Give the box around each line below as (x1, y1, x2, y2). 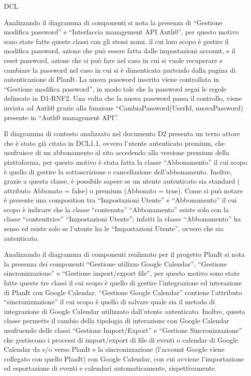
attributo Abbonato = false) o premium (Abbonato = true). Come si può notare (4, 185, 243, 195)
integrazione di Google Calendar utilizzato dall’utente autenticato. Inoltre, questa (4, 306, 245, 316)
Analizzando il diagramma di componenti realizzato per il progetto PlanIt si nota (4, 249, 245, 259)
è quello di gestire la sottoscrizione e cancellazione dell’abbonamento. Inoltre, (4, 166, 232, 176)
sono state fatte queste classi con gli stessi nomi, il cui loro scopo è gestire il (4, 36, 229, 46)
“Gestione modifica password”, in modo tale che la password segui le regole (4, 83, 226, 94)
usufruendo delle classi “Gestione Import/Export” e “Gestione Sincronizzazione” (4, 325, 242, 335)
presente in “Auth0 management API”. (4, 112, 118, 122)
